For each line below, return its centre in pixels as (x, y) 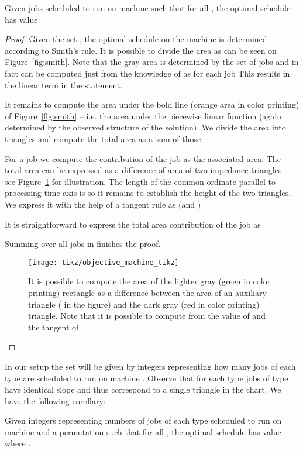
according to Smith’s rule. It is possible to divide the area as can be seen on (141, 50)
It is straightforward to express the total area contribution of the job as (133, 224)
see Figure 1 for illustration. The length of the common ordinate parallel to (140, 181)
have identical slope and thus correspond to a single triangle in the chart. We (143, 389)
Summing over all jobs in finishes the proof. (83, 244)
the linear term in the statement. (64, 85)
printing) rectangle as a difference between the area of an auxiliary (147, 292)
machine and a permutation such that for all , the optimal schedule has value (143, 431)
